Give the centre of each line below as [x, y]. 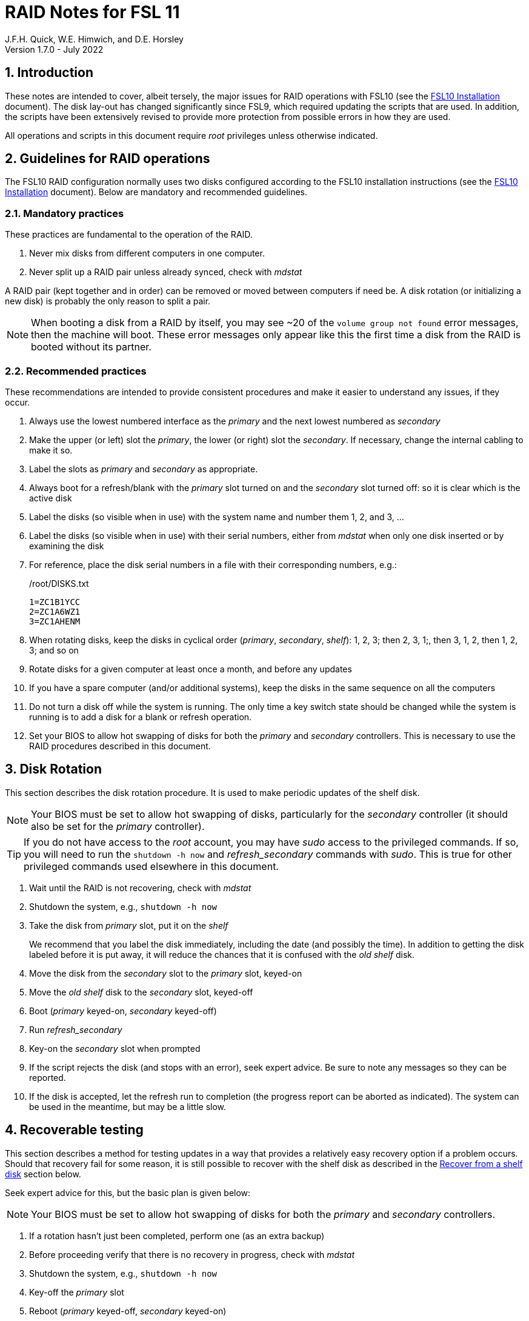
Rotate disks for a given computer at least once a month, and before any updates [191, 669]
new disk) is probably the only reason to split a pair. [108, 301]
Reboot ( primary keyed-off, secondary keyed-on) [128, 1311]
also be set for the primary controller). [118, 826]
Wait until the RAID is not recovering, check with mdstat [140, 888]
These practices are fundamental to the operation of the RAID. [129, 235]
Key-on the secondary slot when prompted [115, 1048]
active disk [51, 498]
